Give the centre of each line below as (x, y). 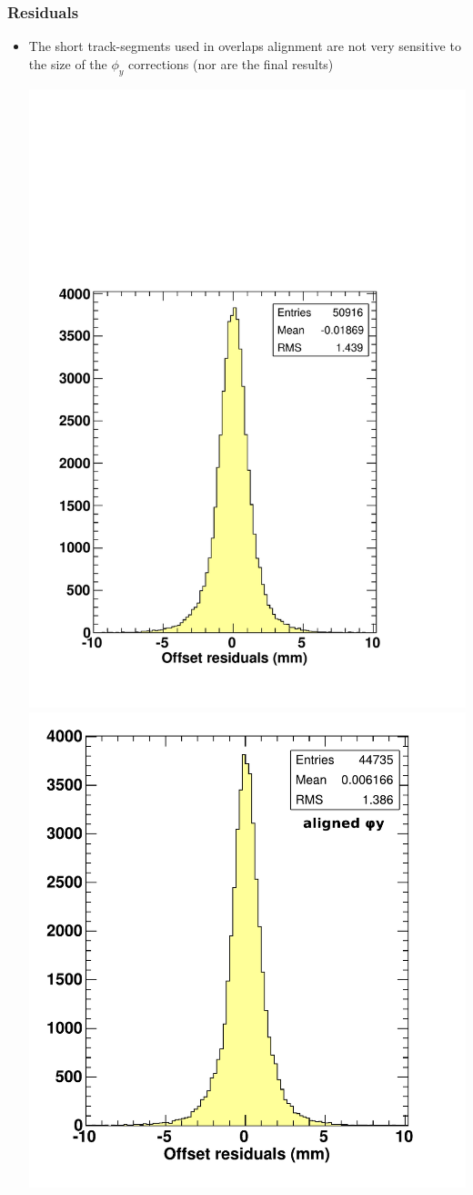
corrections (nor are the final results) (231, 63)
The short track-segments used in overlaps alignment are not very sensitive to (245, 46)
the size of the (68, 63)
